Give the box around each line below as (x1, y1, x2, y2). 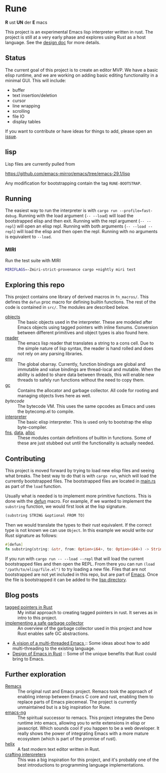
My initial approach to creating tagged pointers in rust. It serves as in (17, 609, 158, 615)
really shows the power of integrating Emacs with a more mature (17, 730, 149, 736)
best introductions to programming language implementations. (17, 762, 145, 768)
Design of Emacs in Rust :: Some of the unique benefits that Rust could (12, 650, 157, 656)
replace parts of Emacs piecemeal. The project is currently (17, 699, 137, 705)
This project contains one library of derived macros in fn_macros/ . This (5, 294, 149, 300)
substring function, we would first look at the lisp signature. (5, 503, 127, 510)
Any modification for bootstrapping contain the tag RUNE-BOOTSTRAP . (5, 180, 142, 186)
